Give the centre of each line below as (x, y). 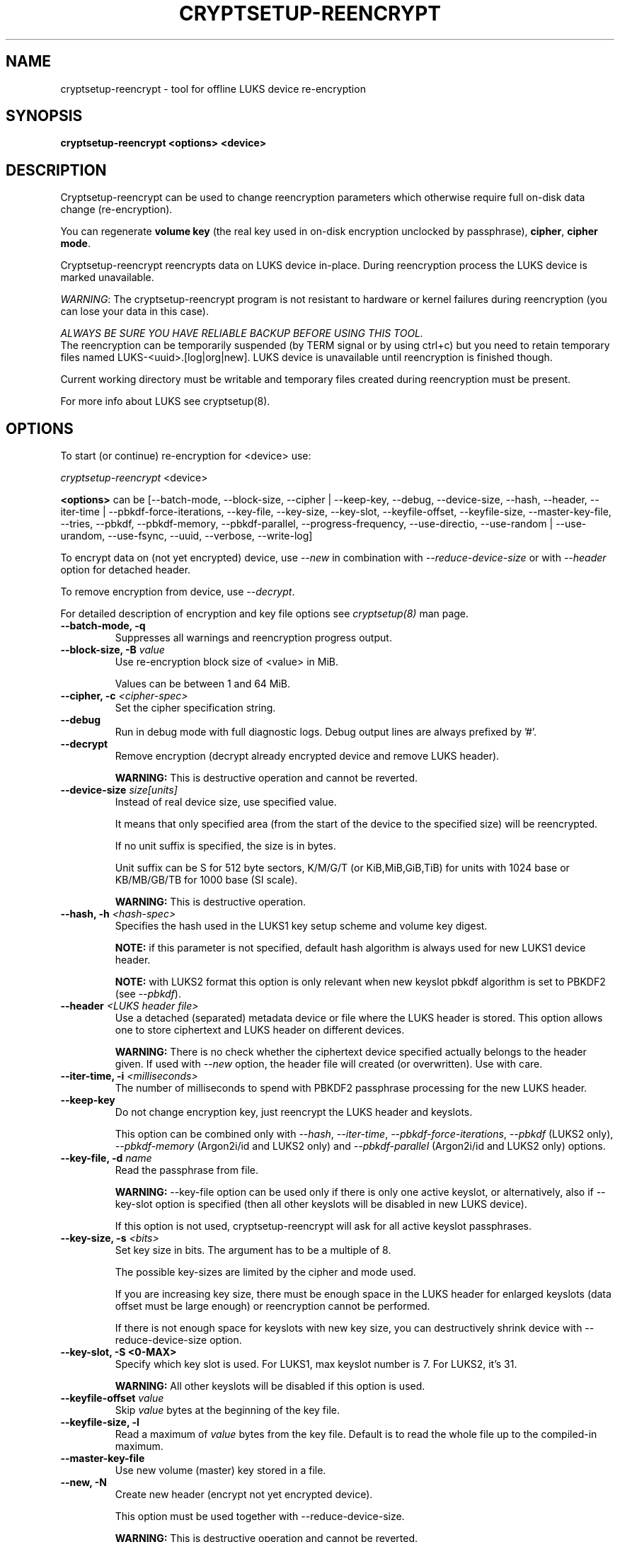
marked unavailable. (107, 278)
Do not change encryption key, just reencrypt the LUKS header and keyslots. (294, 1112)
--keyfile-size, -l (100, 1422)
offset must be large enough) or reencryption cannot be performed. (272, 1306)
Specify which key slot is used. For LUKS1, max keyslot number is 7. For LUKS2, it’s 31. (316, 1364)
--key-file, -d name (106, 1158)
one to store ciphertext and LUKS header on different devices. (260, 1030)
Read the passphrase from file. (187, 1170)
